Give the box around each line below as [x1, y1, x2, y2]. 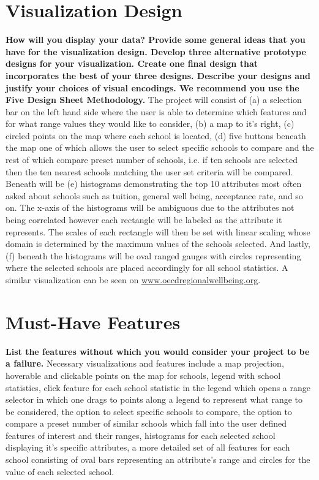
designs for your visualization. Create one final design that [6, 57, 258, 70]
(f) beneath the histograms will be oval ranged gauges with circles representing [6, 249, 301, 262]
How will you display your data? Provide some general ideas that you [6, 33, 306, 46]
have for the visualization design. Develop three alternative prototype [6, 45, 306, 58]
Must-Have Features [6, 309, 181, 334]
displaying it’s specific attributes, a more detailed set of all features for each [6, 441, 290, 454]
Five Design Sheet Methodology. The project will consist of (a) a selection [6, 93, 302, 106]
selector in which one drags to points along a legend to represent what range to [6, 393, 303, 406]
